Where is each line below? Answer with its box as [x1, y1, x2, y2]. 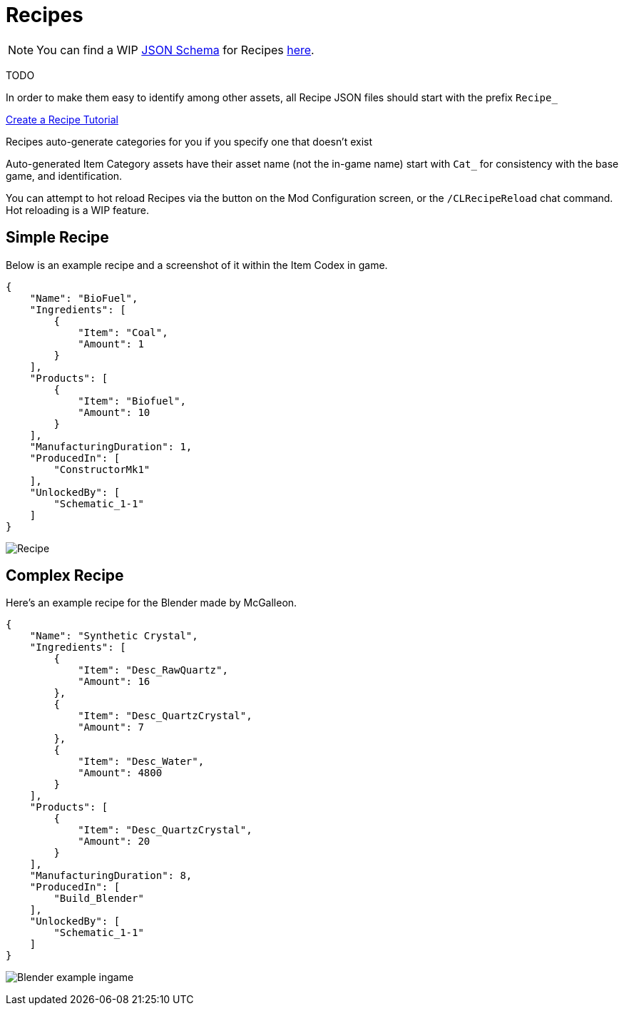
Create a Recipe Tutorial [6, 113, 118, 126]
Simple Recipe [6, 228, 109, 247]
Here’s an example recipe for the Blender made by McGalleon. [6, 596, 297, 609]
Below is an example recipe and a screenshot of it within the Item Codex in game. [6, 258, 388, 271]
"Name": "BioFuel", [29, 292, 138, 304]
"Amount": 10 [78, 406, 150, 418]
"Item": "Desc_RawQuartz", [78, 664, 228, 676]
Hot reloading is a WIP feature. [6, 203, 150, 216]
